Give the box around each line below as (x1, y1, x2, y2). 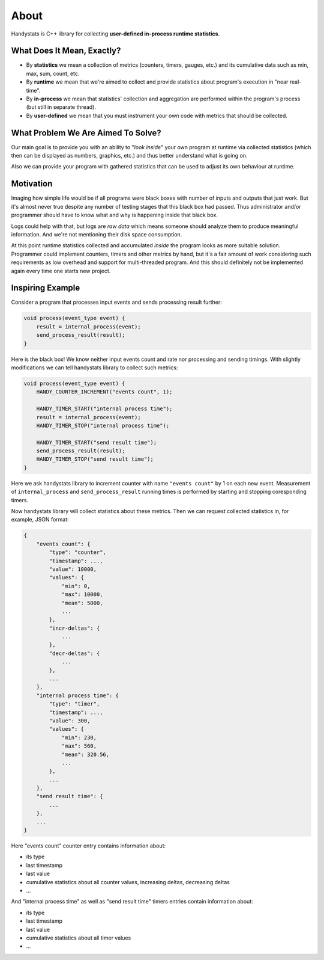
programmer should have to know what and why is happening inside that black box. (11, 211, 218, 219)
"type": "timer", (49, 701, 100, 707)
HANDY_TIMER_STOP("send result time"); (36, 456, 154, 463)
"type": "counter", (49, 549, 106, 556)
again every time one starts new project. (11, 267, 111, 274)
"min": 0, (61, 582, 91, 589)
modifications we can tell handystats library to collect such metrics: (11, 364, 178, 371)
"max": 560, (61, 743, 97, 749)
